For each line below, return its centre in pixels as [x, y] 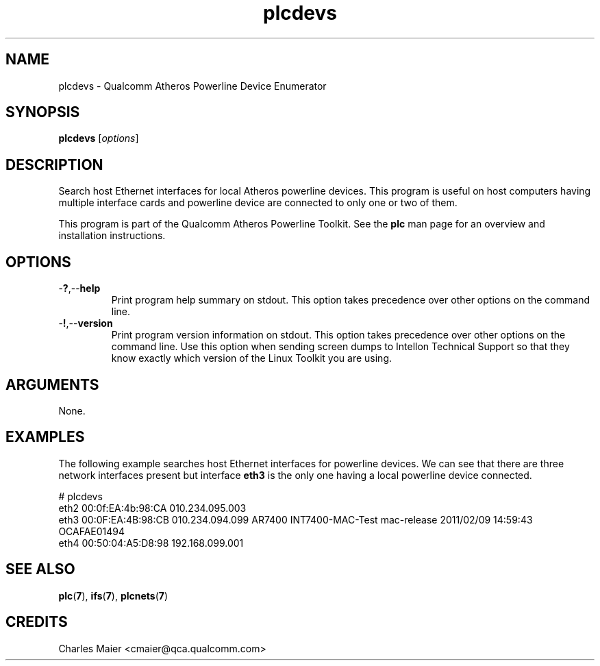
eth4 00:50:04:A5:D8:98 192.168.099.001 [151, 543]
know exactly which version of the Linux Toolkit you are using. [252, 358]
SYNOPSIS [43, 112]
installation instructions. [112, 236]
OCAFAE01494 [92, 531]
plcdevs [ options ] [99, 138]
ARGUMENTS [52, 384]
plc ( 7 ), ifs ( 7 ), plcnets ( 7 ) [113, 595]
